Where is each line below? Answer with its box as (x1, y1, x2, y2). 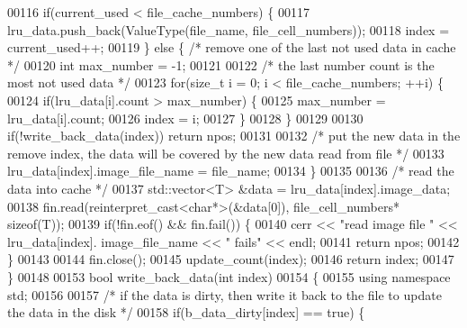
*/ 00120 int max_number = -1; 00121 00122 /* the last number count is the (7, 55, 435, 74)
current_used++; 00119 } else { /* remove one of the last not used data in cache (7, 38, 456, 57)
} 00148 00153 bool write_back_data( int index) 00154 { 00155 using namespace (7, 267, 451, 286)
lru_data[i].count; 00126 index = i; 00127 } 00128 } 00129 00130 (7, 108, 364, 127)
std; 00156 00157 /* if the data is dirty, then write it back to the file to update (7, 285, 442, 304)
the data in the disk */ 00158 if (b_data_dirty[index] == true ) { (7, 303, 365, 322)
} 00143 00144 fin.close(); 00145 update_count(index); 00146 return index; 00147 (7, 250, 454, 269)
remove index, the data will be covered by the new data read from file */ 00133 (7, 143, 445, 162)
